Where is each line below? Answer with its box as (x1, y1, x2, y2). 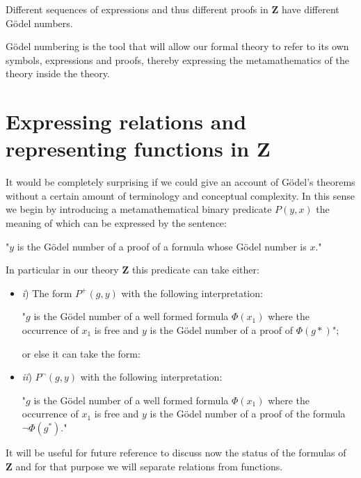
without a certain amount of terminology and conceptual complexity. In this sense (6, 188, 355, 202)
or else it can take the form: (22, 346, 141, 360)
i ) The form (22, 285, 72, 300)
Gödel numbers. (6, 15, 73, 30)
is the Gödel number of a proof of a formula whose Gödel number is (17, 239, 307, 253)
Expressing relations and (6, 107, 247, 136)
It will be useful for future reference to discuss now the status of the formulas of (6, 445, 346, 459)
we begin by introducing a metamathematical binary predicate (6, 202, 272, 216)
